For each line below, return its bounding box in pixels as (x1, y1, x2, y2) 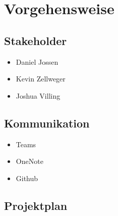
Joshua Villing (16, 90, 61, 101)
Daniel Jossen (16, 56, 58, 67)
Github (16, 172, 38, 183)
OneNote (16, 156, 43, 166)
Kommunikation (4, 115, 90, 131)
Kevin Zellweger (16, 73, 66, 84)
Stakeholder (4, 32, 67, 48)
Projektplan (4, 197, 68, 213)
